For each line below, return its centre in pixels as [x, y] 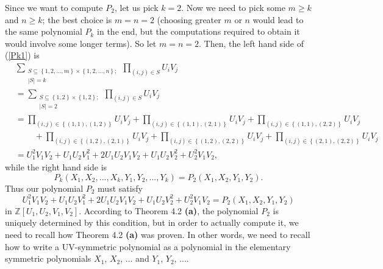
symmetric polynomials [48, 258]
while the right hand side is [56, 167]
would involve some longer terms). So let [81, 43]
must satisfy [120, 188]
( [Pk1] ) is [22, 55]
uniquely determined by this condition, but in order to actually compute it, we [152, 222]
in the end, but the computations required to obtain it [199, 31]
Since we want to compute [54, 7]
